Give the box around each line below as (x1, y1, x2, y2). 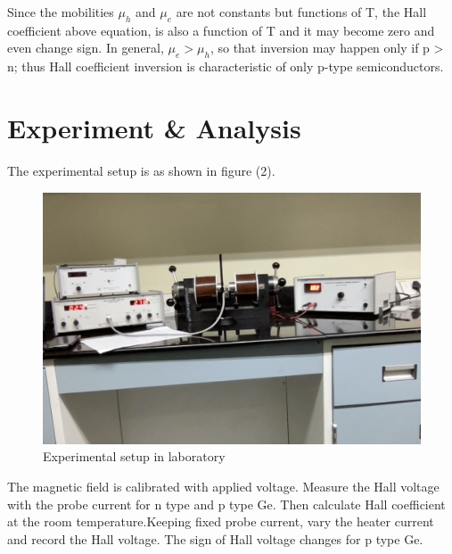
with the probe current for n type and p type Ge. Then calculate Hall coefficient (7, 494, 446, 513)
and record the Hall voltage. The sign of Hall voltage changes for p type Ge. (7, 529, 423, 548)
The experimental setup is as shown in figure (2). (7, 161, 275, 179)
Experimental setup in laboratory (43, 447, 226, 466)
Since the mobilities (7, 3, 114, 21)
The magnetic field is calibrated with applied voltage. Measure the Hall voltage (7, 477, 440, 496)
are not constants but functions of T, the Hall (176, 3, 427, 21)
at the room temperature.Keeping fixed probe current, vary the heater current (7, 512, 434, 531)
